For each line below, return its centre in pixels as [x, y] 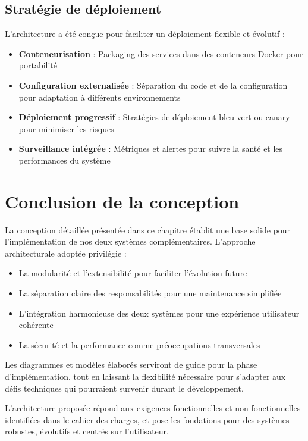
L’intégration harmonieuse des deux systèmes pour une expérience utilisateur [159, 313]
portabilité [38, 65]
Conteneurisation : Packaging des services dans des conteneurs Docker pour [161, 53]
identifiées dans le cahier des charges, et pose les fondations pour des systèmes [147, 419]
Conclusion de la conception [122, 201]
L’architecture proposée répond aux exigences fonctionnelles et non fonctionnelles [153, 408]
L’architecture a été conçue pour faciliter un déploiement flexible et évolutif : [145, 34]
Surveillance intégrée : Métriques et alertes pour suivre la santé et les [151, 148]
